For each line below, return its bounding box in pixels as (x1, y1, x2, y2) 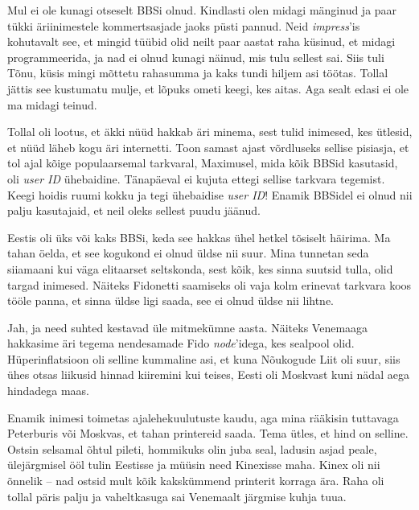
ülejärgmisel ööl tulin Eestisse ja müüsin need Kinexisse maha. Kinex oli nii (7, 456, 380, 473)
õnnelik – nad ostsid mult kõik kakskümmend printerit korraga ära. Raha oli (7, 472, 384, 489)
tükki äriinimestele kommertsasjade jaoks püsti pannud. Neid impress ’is (7, 17, 360, 34)
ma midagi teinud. (7, 96, 97, 113)
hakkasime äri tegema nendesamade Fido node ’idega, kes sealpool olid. (7, 335, 355, 352)
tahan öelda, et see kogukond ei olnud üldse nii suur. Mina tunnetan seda (7, 245, 369, 261)
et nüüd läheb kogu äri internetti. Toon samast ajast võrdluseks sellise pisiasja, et (7, 138, 409, 155)
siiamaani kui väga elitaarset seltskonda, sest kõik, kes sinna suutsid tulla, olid (7, 260, 393, 277)
